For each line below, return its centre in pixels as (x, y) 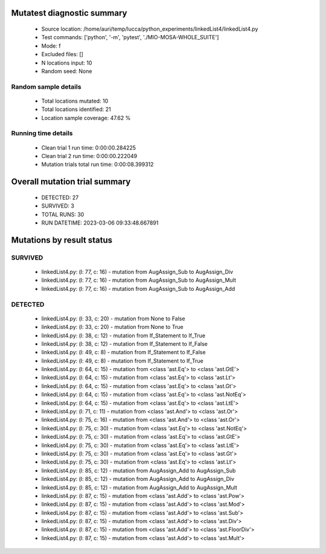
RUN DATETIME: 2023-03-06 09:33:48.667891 (100, 223)
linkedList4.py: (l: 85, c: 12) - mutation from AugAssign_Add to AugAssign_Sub (139, 470)
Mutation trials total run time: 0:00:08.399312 (97, 164)
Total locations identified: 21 (76, 109)
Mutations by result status (62, 240)
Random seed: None (67, 71)
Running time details (42, 133)
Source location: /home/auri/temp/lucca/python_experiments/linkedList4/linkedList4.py (150, 29)
